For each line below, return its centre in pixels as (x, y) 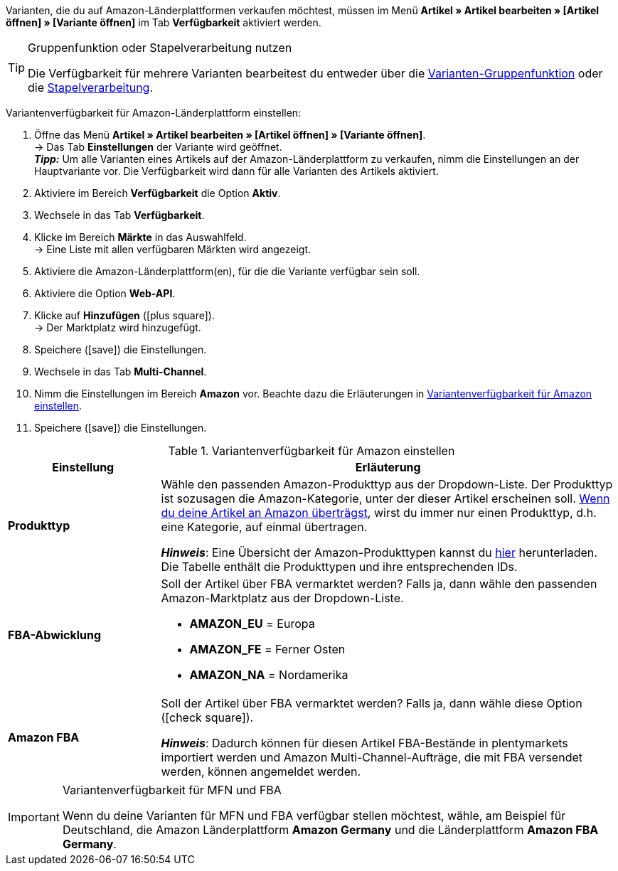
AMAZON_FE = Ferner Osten (267, 649)
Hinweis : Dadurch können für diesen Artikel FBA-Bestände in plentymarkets (364, 743)
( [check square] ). (207, 717)
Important (34, 817)
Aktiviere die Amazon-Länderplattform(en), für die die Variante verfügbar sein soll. (227, 271)
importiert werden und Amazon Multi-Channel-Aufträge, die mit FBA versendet (372, 757)
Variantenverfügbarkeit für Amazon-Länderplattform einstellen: (154, 113)
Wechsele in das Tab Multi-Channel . (121, 372)
